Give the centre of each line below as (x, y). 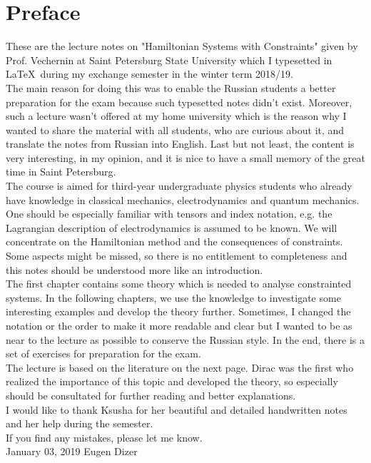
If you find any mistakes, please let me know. (104, 437)
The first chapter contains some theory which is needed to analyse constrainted (179, 284)
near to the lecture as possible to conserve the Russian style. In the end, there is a (185, 339)
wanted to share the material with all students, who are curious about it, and (175, 129)
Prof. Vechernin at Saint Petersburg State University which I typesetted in (169, 60)
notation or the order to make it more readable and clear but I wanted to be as (179, 325)
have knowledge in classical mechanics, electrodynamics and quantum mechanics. (183, 199)
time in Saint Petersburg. (61, 172)
